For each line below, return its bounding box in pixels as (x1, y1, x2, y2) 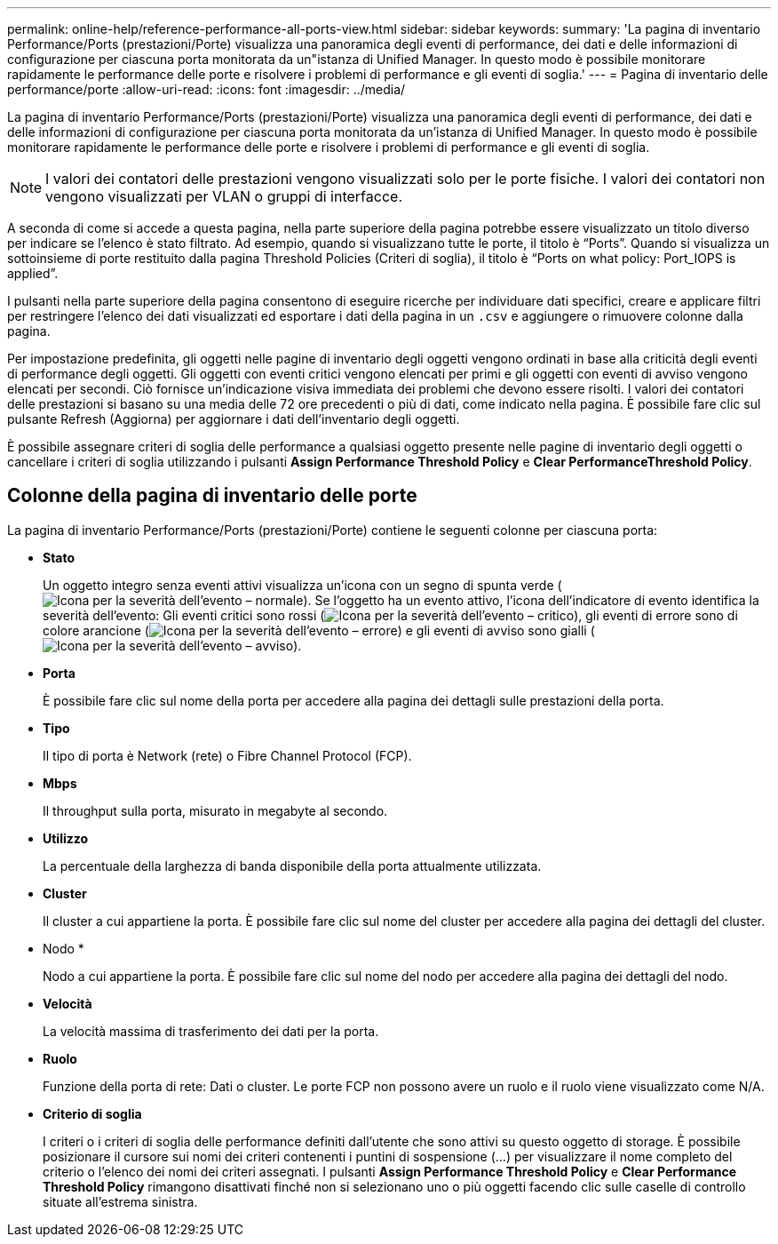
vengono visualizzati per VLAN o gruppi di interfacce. (45, 187, 402, 205)
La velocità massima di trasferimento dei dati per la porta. (43, 1023, 379, 1039)
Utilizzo (43, 830, 89, 846)
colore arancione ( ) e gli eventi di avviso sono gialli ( (43, 622, 595, 638)
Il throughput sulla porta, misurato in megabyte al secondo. (43, 802, 388, 818)
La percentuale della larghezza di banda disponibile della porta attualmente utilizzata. (43, 857, 542, 873)
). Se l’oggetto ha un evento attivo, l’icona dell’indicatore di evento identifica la (303, 592, 759, 608)
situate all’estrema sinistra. (43, 1193, 198, 1209)
